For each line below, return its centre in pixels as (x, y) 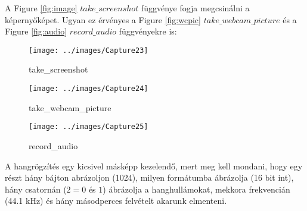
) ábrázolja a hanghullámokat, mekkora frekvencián (196, 189)
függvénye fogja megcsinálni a (195, 8)
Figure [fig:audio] (36, 31)
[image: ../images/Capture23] (89, 50)
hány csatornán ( (36, 189)
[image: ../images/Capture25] (89, 127)
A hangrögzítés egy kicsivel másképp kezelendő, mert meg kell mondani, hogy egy (154, 166)
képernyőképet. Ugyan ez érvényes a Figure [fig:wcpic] (103, 19)
